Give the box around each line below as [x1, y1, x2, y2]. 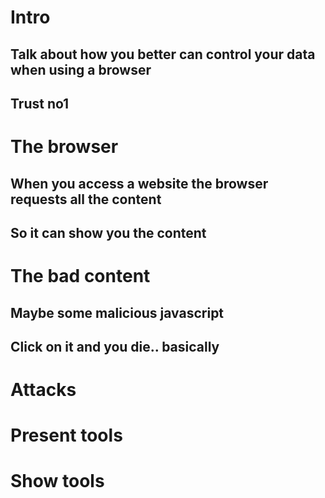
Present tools [10, 424, 123, 447]
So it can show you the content [10, 224, 207, 241]
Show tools [10, 470, 105, 493]
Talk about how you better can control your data [10, 46, 316, 63]
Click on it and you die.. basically [10, 338, 220, 355]
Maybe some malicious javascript [10, 304, 225, 321]
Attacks [10, 379, 77, 401]
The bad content [10, 265, 151, 288]
